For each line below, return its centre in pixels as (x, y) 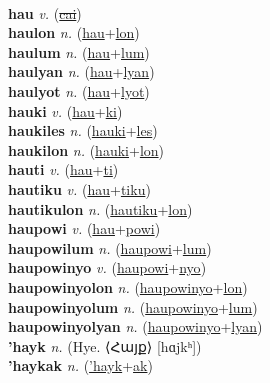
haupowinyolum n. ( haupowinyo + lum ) (133, 306)
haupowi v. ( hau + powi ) (84, 228)
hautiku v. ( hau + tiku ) (79, 188)
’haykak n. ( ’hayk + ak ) (80, 365)
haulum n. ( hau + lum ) (79, 51)
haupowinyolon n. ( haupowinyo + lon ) (128, 286)
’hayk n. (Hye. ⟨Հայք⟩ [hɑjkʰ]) (105, 345)
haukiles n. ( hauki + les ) (83, 130)
